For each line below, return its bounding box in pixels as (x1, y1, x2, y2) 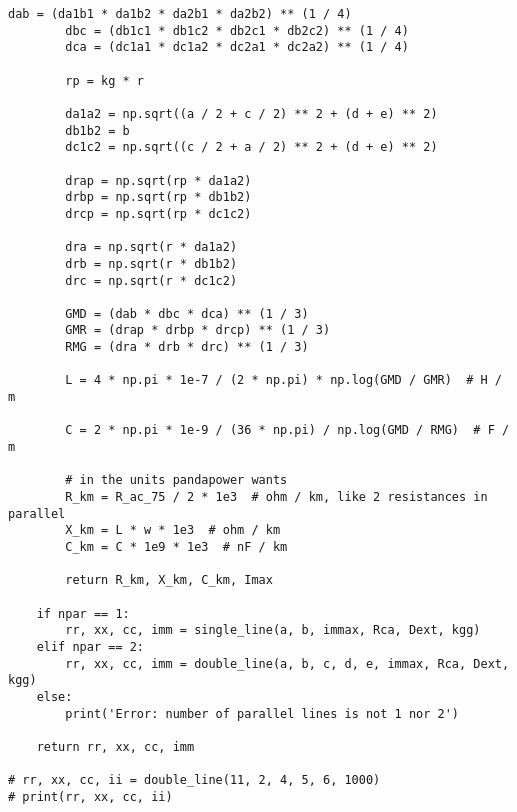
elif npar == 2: (36, 639, 145, 654)
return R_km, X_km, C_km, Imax (65, 573, 273, 588)
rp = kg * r (65, 73, 145, 88)
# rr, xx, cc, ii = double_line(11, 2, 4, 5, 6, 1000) (8, 773, 381, 788)
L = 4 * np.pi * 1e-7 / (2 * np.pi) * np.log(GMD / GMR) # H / (65, 373, 502, 388)
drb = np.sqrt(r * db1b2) (65, 256, 238, 271)
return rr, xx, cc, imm (36, 739, 195, 754)
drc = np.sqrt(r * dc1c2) (65, 273, 238, 288)
